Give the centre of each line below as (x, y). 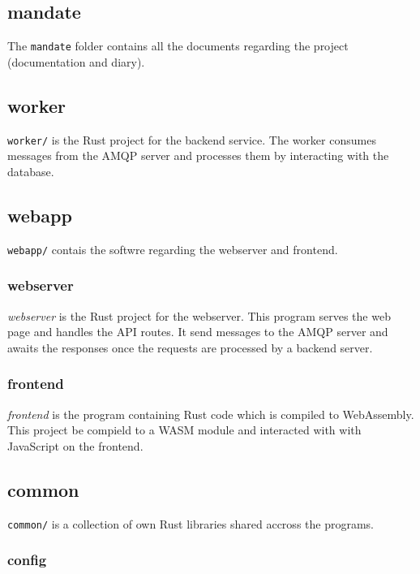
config (27, 560)
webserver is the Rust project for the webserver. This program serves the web (199, 315)
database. (31, 171)
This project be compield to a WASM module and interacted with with (184, 430)
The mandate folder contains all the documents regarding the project (178, 46)
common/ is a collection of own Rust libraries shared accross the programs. (191, 523)
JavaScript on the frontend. (75, 445)
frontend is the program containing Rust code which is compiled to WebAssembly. (211, 414)
